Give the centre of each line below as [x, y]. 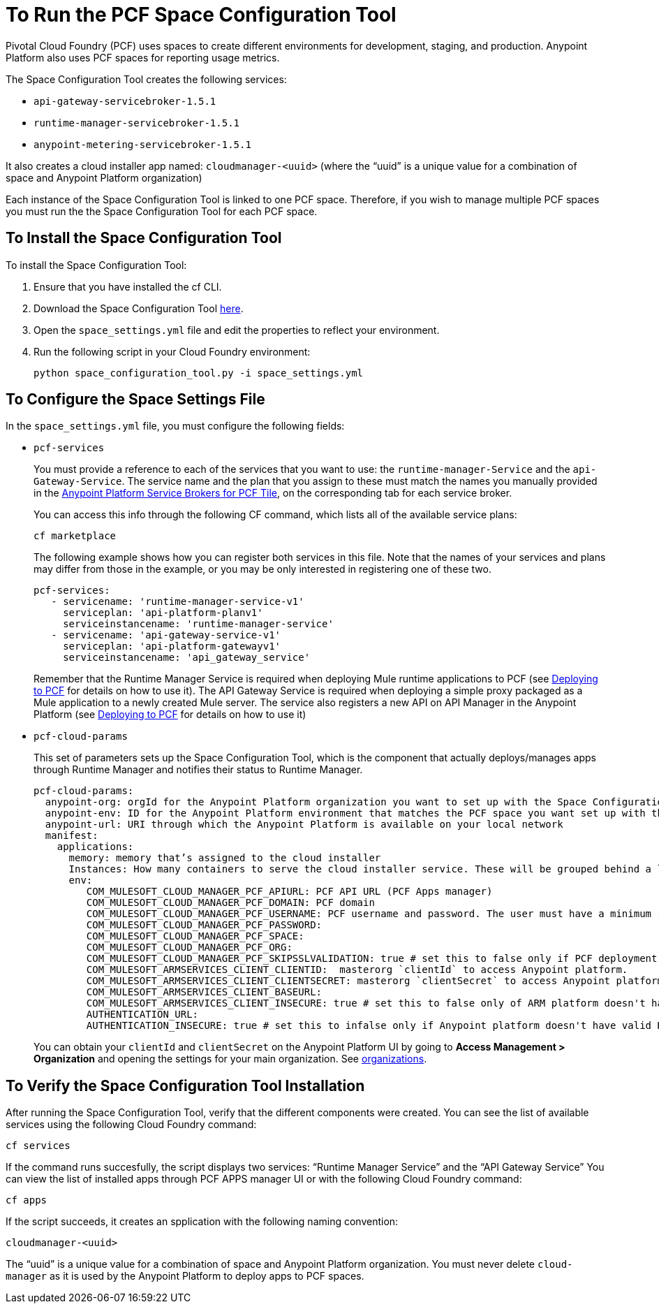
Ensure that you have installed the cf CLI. [128, 286]
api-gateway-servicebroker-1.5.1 [125, 101]
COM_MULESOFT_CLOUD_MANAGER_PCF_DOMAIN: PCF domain [230, 903]
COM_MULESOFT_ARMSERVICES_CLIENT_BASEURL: [204, 992]
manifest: [72, 836]
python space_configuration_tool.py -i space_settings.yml [199, 373]
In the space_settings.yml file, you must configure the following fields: [175, 426]
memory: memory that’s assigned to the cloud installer [225, 858]
